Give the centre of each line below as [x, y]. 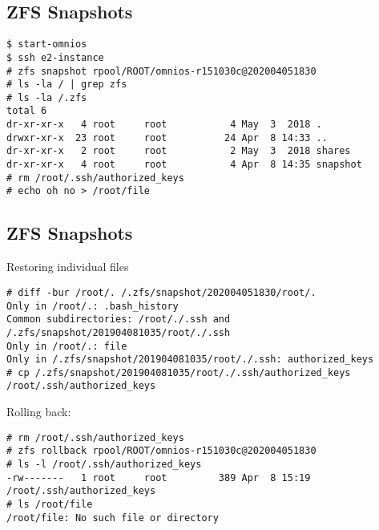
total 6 [27, 111]
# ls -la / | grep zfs [67, 85]
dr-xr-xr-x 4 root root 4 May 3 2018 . [164, 125]
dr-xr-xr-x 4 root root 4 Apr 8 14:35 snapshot [184, 165]
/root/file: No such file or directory [113, 518]
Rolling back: [39, 412]
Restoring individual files [68, 267]
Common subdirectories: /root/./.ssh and [119, 320]
